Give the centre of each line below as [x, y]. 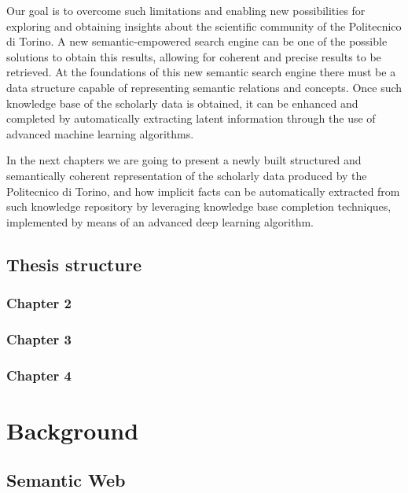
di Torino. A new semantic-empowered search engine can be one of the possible [197, 41]
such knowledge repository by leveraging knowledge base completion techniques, [199, 206]
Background [73, 430]
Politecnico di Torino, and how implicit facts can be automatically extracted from [203, 191]
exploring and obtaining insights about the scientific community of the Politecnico [204, 26]
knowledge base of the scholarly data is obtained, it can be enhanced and [182, 103]
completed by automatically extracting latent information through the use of [191, 118]
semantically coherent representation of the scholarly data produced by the [187, 175]
